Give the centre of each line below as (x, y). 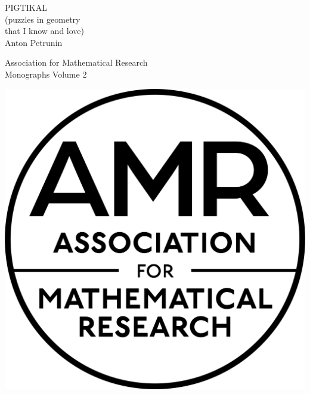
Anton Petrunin (34, 42)
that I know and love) (44, 31)
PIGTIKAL (26, 7)
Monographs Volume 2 (46, 74)
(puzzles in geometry (43, 19)
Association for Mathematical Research (76, 62)
